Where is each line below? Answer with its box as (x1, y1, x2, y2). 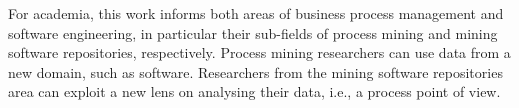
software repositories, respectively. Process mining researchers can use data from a (8, 42, 511, 63)
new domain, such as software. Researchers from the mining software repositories (8, 61, 503, 82)
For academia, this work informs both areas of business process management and (8, 3, 504, 23)
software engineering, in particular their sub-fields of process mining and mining (8, 22, 498, 43)
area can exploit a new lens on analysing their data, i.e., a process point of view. (8, 81, 501, 102)
